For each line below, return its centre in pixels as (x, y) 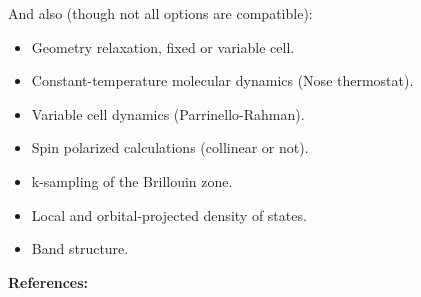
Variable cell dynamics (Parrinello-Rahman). (168, 113)
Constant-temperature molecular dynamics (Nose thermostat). (222, 80)
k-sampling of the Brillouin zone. (132, 180)
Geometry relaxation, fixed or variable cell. (163, 46)
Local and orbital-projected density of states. (169, 214)
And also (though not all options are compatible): (160, 13)
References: (48, 281)
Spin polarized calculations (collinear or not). (170, 147)
